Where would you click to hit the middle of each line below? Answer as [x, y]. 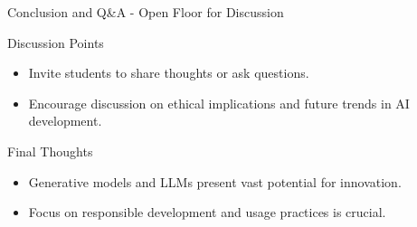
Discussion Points [56, 42]
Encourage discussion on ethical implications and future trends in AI [219, 103]
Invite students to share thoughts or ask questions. [169, 73]
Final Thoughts [50, 151]
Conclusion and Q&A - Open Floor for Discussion [146, 12]
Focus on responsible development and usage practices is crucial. [207, 212]
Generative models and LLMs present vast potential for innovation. [215, 181]
